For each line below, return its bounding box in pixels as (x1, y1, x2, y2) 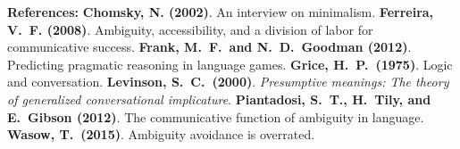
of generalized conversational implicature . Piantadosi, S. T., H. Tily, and (7, 89, 431, 108)
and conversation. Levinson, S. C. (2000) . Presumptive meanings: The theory (7, 72, 449, 91)
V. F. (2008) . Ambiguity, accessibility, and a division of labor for (7, 20, 373, 38)
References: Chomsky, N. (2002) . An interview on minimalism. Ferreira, (7, 3, 434, 21)
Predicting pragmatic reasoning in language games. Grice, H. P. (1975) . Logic (7, 54, 453, 73)
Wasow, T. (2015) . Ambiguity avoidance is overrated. (7, 125, 315, 144)
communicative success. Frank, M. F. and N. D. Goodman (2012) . (7, 37, 412, 56)
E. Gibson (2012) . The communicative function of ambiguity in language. (7, 107, 424, 126)
